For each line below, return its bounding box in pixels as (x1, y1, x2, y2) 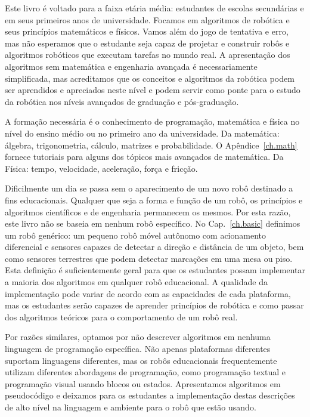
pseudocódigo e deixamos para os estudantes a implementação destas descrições (5, 389, 295, 401)
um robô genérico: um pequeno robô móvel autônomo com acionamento (5, 228, 266, 241)
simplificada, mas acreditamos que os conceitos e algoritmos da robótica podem (5, 72, 294, 84)
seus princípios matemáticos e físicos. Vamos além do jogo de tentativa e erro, (5, 25, 289, 38)
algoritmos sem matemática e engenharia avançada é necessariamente (5, 60, 258, 72)
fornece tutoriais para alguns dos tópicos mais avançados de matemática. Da (5, 150, 284, 163)
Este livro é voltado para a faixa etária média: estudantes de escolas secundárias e (5, 2, 304, 14)
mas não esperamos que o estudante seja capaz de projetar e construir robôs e (5, 36, 290, 49)
